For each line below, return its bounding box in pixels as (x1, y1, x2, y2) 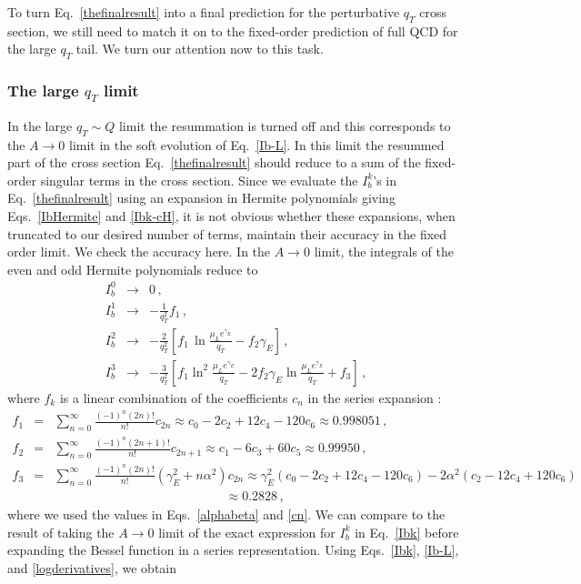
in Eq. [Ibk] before (355, 522, 459, 541)
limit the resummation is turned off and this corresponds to (118, 116, 451, 135)
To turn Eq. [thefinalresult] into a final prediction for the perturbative (7, 3, 400, 21)
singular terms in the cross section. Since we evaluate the (40, 170, 358, 189)
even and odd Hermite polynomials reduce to (7, 259, 258, 278)
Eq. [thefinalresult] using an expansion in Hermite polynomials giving (7, 188, 396, 207)
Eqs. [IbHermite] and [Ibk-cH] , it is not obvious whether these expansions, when (7, 206, 456, 225)
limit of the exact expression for (158, 522, 336, 541)
